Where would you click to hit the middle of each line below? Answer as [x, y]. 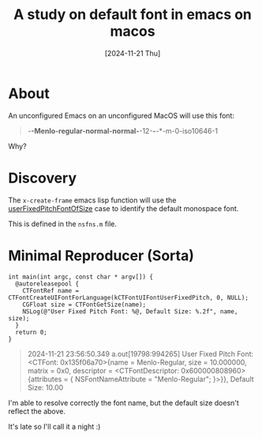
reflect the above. [37, 411]
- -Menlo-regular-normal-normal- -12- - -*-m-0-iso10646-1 [123, 131]
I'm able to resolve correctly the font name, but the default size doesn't [124, 403]
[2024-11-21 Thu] [133, 53]
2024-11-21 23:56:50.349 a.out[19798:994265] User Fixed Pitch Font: [140, 354]
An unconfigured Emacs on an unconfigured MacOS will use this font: [122, 115]
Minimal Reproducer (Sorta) [101, 255]
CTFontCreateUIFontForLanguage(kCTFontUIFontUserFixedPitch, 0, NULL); [128, 297]
